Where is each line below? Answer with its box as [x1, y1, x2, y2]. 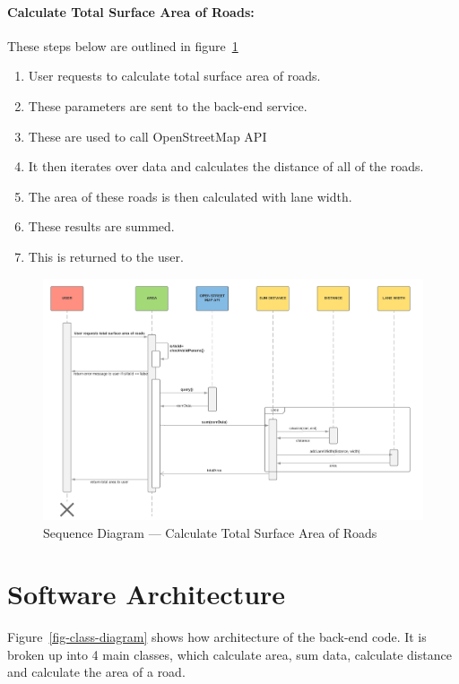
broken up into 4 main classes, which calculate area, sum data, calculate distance [7, 645, 452, 663]
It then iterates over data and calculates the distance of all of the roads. [28, 157, 424, 176]
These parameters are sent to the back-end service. [28, 96, 307, 115]
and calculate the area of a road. [7, 662, 186, 681]
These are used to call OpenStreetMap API [28, 126, 267, 145]
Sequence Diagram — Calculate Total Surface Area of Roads [43, 523, 377, 541]
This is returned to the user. [28, 247, 184, 265]
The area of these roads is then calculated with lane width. [28, 186, 352, 205]
